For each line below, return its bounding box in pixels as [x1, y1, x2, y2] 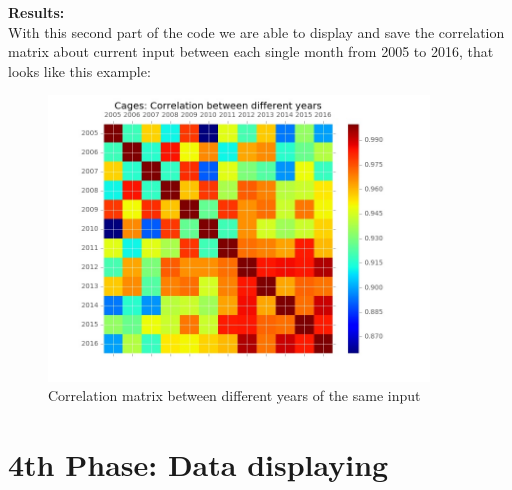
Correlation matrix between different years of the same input [48, 385, 421, 406]
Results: [8, 2, 65, 22]
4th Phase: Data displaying [8, 443, 389, 484]
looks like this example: [8, 60, 151, 81]
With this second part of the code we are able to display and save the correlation [8, 21, 505, 42]
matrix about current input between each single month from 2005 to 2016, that [8, 41, 494, 62]
